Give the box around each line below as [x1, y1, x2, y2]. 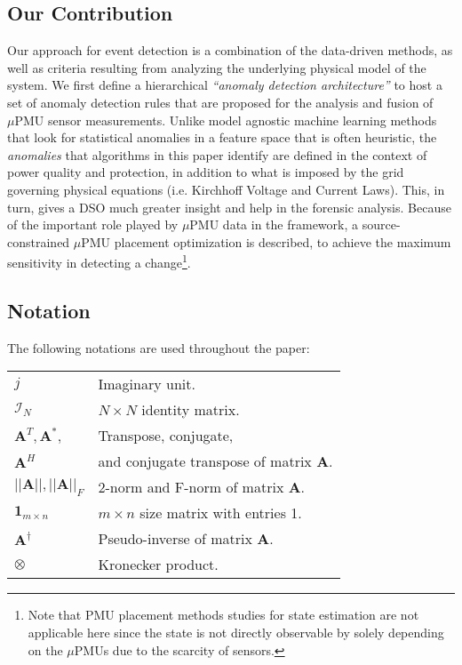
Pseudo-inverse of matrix [98, 528, 252, 549]
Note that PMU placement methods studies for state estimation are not [28, 605, 419, 624]
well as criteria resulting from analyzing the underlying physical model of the [7, 58, 426, 76]
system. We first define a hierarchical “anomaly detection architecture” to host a [7, 76, 442, 94]
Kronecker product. [98, 554, 219, 575]
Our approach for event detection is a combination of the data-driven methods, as [7, 41, 453, 60]
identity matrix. [141, 399, 240, 421]
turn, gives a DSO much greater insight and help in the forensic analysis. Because [7, 197, 451, 216]
